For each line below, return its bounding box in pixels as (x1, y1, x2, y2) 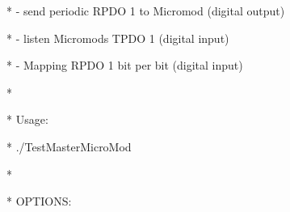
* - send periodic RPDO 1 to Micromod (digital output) (6, 2, 285, 19)
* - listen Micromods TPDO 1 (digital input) (6, 29, 229, 46)
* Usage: (6, 111, 48, 128)
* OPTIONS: (6, 193, 72, 210)
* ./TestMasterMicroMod (6, 138, 132, 155)
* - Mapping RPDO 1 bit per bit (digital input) (6, 57, 243, 74)
